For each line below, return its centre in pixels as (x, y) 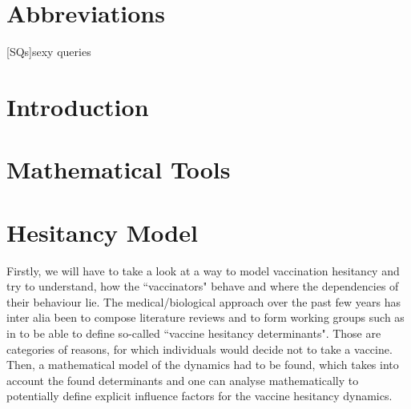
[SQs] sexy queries (49, 52)
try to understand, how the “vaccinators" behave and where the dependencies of (203, 286)
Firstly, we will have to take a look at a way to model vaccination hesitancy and (203, 270)
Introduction (78, 106)
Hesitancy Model (102, 232)
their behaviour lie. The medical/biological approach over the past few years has (203, 301)
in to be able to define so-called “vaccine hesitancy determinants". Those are (194, 333)
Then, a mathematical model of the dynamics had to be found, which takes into (203, 365)
